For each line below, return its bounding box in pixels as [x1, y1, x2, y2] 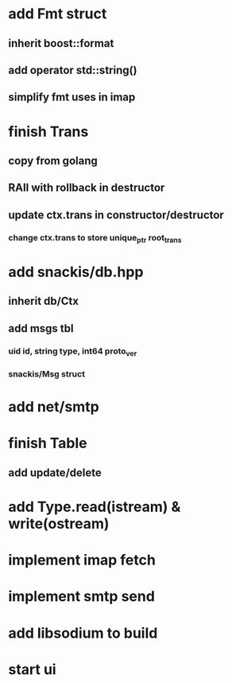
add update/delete [8, 466, 102, 479]
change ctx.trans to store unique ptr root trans [8, 232, 182, 244]
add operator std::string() [8, 63, 137, 76]
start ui [8, 660, 57, 678]
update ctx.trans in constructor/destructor [8, 208, 224, 221]
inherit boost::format [8, 37, 114, 50]
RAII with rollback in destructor [8, 181, 165, 195]
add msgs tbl [8, 322, 74, 335]
